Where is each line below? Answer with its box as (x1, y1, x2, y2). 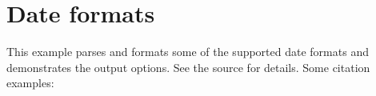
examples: (6, 74, 54, 91)
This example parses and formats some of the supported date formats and (6, 43, 369, 60)
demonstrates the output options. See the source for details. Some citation (6, 58, 370, 75)
